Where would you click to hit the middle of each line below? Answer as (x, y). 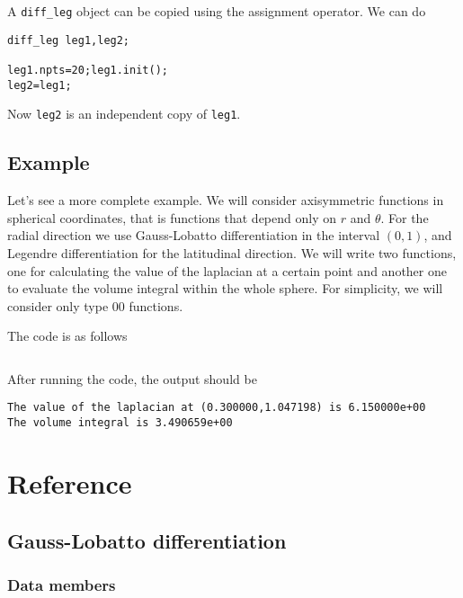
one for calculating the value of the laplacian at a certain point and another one (227, 270)
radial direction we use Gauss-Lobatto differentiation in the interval (194, 235)
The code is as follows (67, 336)
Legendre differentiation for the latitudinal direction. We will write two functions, (232, 252)
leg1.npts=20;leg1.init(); (88, 70)
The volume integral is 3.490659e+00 (120, 423)
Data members (62, 584)
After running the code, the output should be (132, 378)
